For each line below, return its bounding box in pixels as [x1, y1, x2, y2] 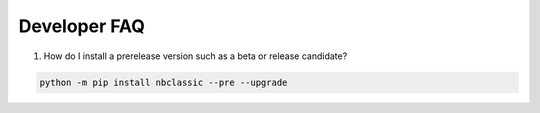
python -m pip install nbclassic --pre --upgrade [39, 76, 288, 88]
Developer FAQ [18, 15, 145, 37]
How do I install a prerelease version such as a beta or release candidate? [43, 50, 348, 62]
